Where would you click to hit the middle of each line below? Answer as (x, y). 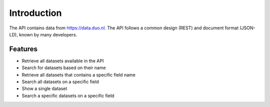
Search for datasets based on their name (64, 68)
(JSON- (247, 28)
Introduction (35, 13)
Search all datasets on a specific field (60, 82)
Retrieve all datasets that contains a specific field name (79, 75)
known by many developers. (48, 34)
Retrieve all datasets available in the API (63, 61)
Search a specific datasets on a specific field (68, 96)
